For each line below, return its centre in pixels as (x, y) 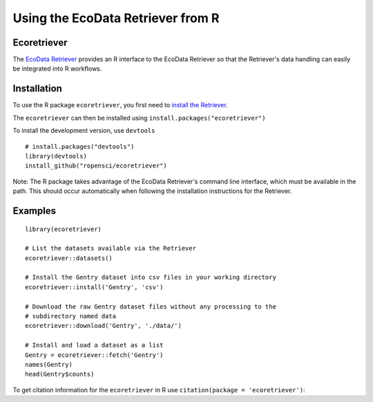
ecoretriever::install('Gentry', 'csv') (94, 287)
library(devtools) (56, 156)
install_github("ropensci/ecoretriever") (96, 166)
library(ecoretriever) (64, 229)
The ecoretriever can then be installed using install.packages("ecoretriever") (139, 118)
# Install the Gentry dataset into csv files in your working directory (151, 277)
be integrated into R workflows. (57, 68)
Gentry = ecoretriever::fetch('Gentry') (94, 355)
